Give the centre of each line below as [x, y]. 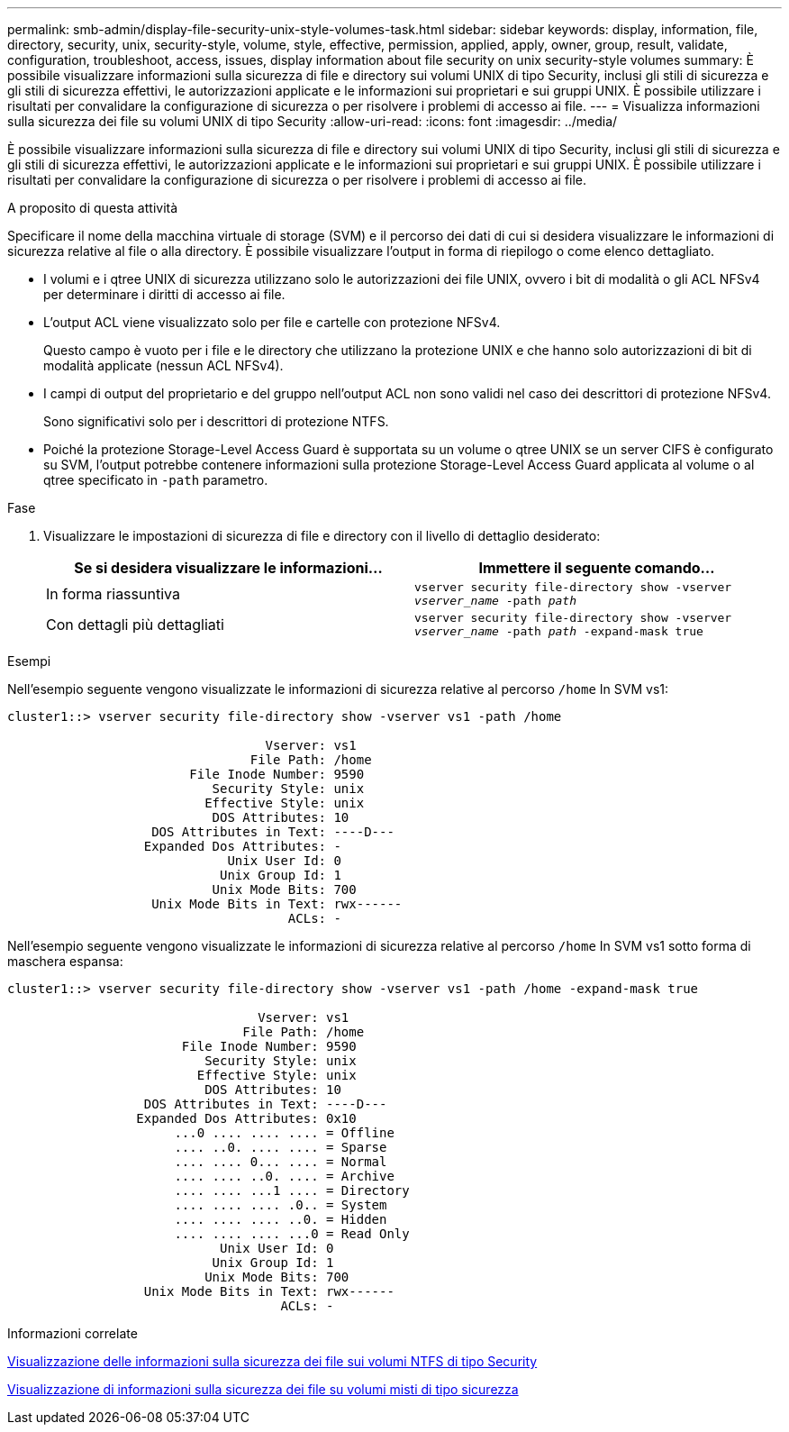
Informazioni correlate [73, 1333]
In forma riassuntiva [113, 594]
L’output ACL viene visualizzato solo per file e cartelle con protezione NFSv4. [272, 322]
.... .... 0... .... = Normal [281, 1162]
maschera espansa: [65, 961]
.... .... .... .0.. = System [281, 1205]
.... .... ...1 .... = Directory [292, 1190]
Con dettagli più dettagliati [135, 625]
